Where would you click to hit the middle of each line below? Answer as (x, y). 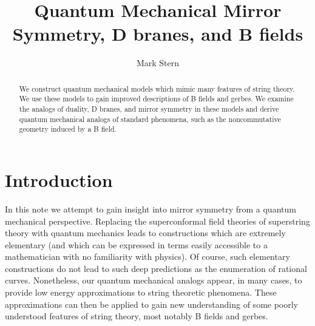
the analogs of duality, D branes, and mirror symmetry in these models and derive (149, 109)
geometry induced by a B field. (68, 129)
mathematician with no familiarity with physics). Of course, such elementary (147, 256)
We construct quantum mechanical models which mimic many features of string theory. (157, 88)
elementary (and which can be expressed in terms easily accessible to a (136, 244)
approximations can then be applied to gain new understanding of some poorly (152, 304)
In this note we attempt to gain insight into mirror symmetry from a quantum (151, 209)
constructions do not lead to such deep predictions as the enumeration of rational (156, 268)
